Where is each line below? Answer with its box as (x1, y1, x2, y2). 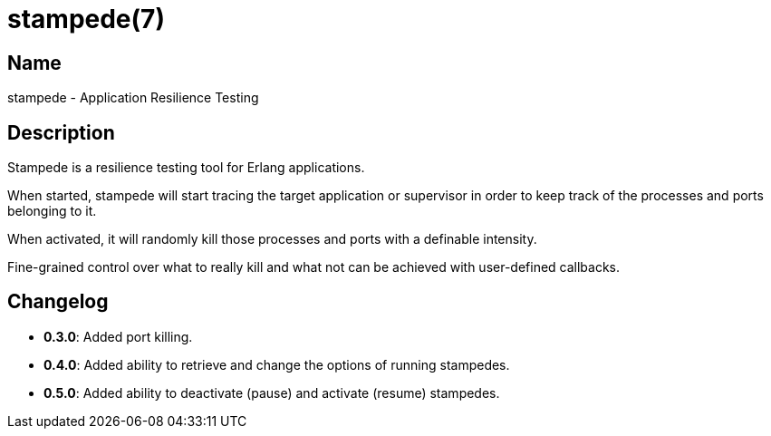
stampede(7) (7, 4, 165, 34)
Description (7, 121, 115, 144)
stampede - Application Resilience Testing (7, 90, 259, 106)
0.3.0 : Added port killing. (43, 328, 193, 344)
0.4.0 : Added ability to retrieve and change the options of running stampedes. (43, 356, 510, 373)
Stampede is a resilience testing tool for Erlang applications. (7, 160, 365, 176)
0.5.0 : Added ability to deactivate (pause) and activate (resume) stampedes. (43, 384, 500, 401)
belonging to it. (7, 203, 97, 219)
